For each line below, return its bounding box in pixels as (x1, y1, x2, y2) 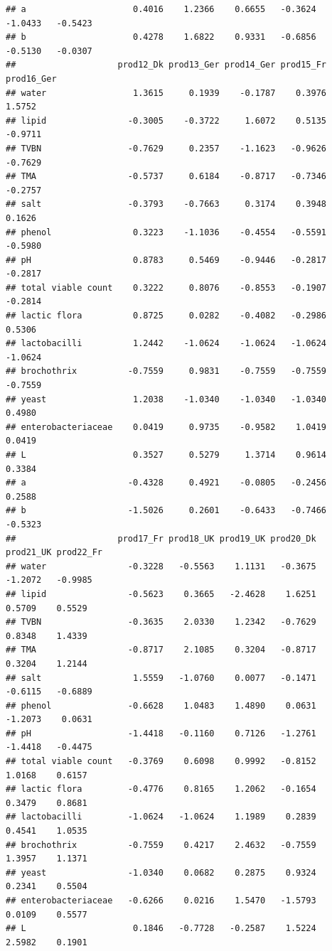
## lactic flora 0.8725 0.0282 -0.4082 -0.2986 (6, 311, 327, 321)
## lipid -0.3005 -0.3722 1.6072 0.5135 (6, 115, 327, 126)
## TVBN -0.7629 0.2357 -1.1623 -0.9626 (6, 143, 327, 154)
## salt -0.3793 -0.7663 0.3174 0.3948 (6, 199, 327, 210)
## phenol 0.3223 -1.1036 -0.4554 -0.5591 (6, 227, 327, 237)
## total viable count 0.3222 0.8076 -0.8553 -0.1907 (6, 282, 327, 293)
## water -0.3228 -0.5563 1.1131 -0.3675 (6, 561, 316, 571)
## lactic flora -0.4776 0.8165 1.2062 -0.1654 (6, 784, 316, 795)
